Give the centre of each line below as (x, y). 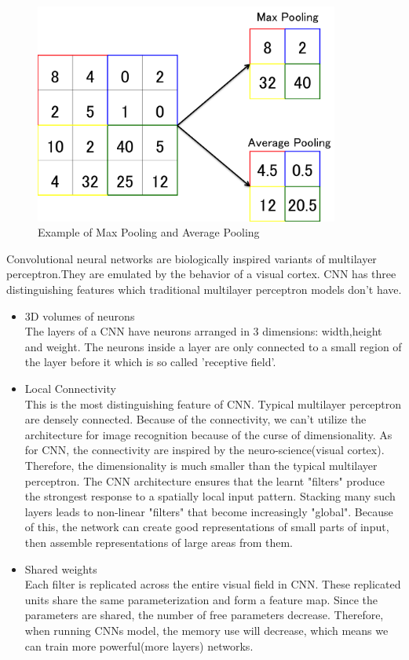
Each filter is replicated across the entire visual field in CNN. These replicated (213, 584)
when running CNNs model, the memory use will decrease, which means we (206, 630)
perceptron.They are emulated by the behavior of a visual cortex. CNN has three (201, 274)
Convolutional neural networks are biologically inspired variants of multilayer (192, 258)
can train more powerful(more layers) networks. (139, 645)
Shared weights (61, 568)
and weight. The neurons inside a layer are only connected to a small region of (213, 346)
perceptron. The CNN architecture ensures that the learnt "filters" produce (205, 480)
